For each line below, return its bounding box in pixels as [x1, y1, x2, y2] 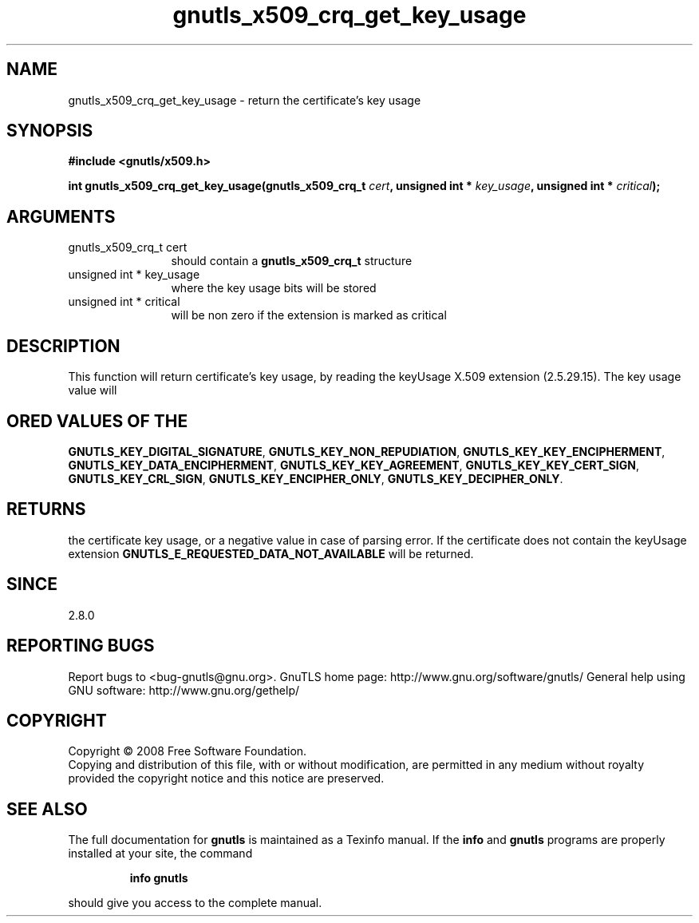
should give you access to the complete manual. [68, 896, 322, 910]
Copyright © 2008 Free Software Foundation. [68, 744, 307, 759]
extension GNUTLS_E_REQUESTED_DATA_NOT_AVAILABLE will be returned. [68, 546, 474, 561]
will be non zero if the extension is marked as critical [171, 308, 447, 323]
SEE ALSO [6, 798, 88, 819]
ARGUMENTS [6, 206, 116, 227]
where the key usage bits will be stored [171, 281, 377, 295]
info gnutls [129, 871, 188, 885]
